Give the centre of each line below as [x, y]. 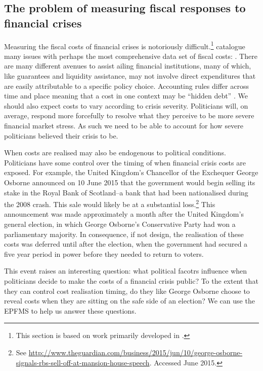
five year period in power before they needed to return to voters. [104, 254]
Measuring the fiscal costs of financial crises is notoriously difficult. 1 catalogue [125, 45]
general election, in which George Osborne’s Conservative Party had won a [120, 224]
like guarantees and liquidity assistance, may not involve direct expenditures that [130, 76]
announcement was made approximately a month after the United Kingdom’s [124, 214]
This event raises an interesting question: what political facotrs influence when [126, 271]
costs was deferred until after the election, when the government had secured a [126, 244]
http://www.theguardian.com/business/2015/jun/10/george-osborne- [136, 352]
